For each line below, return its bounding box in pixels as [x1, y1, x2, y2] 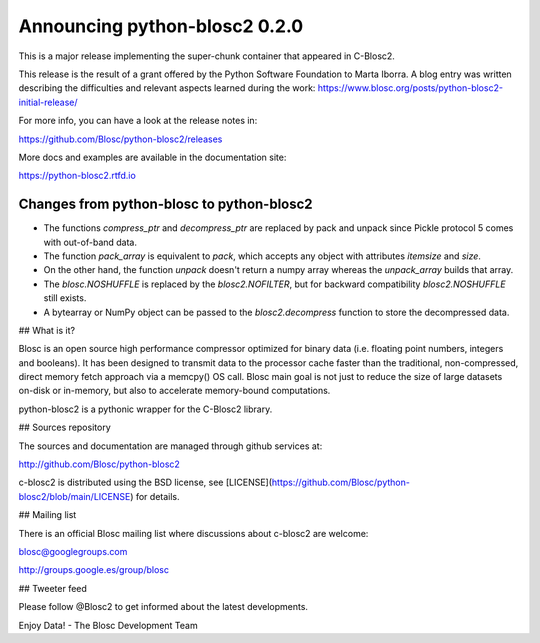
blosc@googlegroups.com [18, 546, 128, 557]
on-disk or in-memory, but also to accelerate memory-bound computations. [18, 385, 331, 397]
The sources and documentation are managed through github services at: [18, 440, 323, 452]
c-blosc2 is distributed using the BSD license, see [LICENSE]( [18, 476, 273, 489]
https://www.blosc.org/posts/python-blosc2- [317, 82, 504, 94]
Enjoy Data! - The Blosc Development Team [18, 619, 199, 631]
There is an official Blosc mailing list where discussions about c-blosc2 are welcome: [18, 527, 369, 539]
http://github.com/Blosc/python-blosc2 [18, 458, 180, 470]
